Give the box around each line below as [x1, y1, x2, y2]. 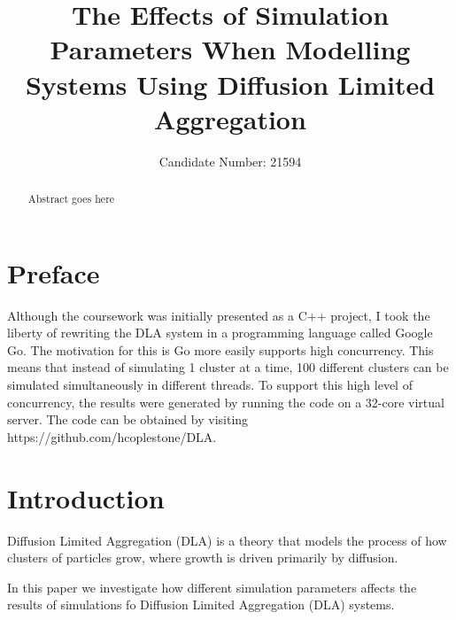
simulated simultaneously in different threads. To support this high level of [7, 376, 413, 394]
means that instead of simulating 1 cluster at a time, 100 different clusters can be [7, 358, 449, 376]
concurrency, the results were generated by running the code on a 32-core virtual [7, 392, 444, 411]
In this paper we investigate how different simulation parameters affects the [7, 577, 417, 596]
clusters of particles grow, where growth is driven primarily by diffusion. [7, 548, 398, 567]
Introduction [7, 479, 165, 515]
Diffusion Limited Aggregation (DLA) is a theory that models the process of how [7, 531, 447, 549]
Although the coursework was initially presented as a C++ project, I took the [7, 306, 430, 324]
